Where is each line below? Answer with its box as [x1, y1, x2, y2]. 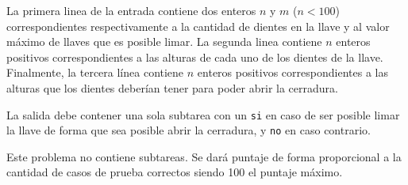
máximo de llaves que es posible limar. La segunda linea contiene [6, 33, 322, 50]
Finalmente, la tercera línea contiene [6, 64, 184, 81]
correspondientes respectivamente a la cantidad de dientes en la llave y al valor [6, 17, 390, 34]
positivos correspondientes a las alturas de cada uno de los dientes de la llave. [6, 48, 383, 65]
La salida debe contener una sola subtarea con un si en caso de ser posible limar [6, 106, 400, 123]
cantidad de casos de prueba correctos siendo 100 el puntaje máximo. [6, 164, 343, 180]
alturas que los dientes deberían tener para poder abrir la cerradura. [6, 79, 338, 96]
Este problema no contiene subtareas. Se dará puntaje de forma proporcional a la [6, 148, 402, 164]
